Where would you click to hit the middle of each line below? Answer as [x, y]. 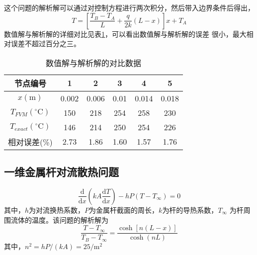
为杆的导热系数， [190, 210]
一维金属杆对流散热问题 [61, 172]
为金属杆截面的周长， [124, 210]
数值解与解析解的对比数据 [94, 63]
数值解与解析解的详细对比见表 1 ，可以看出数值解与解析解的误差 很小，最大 [125, 34]
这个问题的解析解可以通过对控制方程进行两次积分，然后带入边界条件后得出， [129, 7]
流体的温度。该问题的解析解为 [59, 219]
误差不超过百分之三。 [45, 43]
